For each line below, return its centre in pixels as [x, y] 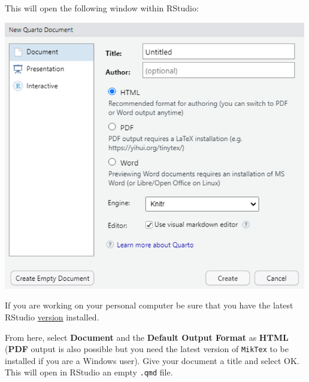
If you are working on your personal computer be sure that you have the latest [149, 305]
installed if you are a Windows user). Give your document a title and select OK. [152, 360]
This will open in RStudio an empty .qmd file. [89, 372]
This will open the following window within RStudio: [102, 8]
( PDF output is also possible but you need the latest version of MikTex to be [147, 349]
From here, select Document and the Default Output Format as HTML [147, 337]
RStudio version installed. [52, 317]
